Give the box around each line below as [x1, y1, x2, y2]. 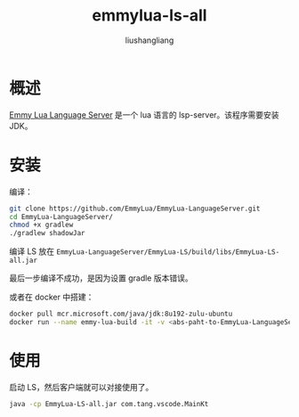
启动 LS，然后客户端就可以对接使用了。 [9, 381, 154, 392]
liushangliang [125, 35, 174, 45]
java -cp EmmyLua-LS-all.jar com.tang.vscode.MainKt [9, 399, 209, 408]
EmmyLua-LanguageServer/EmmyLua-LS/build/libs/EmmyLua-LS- [56, 248, 280, 257]
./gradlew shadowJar [9, 229, 86, 238]
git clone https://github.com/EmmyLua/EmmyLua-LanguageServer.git [9, 204, 261, 213]
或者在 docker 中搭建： [9, 291, 94, 303]
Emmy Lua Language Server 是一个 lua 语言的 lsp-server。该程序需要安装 [9, 109, 279, 120]
